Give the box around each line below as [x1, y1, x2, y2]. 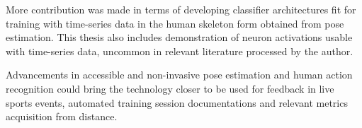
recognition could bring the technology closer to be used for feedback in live [6, 81, 334, 95]
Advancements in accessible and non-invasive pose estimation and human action [6, 67, 353, 82]
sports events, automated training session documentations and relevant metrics [6, 95, 348, 110]
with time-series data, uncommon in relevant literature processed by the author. [6, 43, 353, 58]
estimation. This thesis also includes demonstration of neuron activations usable [6, 30, 353, 45]
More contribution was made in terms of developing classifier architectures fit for [6, 2, 356, 16]
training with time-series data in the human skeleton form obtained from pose [6, 16, 344, 30]
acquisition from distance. [6, 109, 118, 124]
